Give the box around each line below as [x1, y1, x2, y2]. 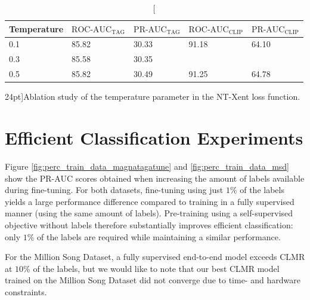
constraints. [5, 285, 47, 298]
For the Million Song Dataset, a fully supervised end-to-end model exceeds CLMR [5, 250, 305, 263]
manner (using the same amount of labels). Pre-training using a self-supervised [5, 207, 293, 219]
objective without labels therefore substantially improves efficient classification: [5, 218, 293, 231]
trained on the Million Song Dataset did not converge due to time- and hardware [5, 274, 300, 286]
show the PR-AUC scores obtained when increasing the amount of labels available [5, 172, 305, 184]
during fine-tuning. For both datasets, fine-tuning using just [5, 183, 224, 196]
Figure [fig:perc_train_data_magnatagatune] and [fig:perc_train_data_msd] [5, 160, 289, 172]
